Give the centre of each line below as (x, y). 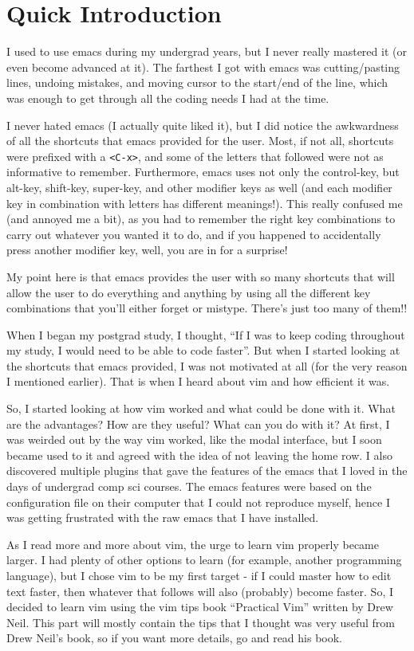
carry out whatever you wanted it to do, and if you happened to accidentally (194, 234)
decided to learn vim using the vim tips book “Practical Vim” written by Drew (200, 607)
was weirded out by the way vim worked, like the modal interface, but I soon (194, 439)
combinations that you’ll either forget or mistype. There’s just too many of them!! (207, 308)
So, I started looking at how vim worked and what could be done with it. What (201, 408)
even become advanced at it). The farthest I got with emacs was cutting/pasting (203, 67)
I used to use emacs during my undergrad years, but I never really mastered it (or (207, 51)
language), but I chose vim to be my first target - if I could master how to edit (199, 575)
